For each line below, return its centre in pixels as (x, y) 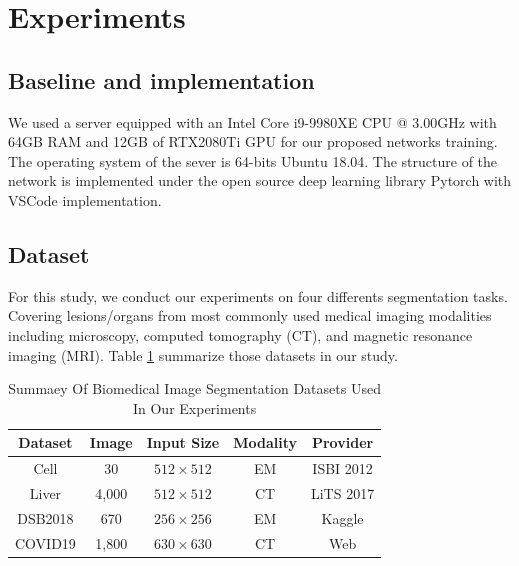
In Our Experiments (194, 407)
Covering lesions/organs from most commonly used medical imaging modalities (250, 315)
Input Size (183, 442)
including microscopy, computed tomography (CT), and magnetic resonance (240, 334)
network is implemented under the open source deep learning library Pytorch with (260, 180)
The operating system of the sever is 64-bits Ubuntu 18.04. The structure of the (253, 160)
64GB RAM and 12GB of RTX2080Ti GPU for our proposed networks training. (253, 141)
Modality (265, 442)
